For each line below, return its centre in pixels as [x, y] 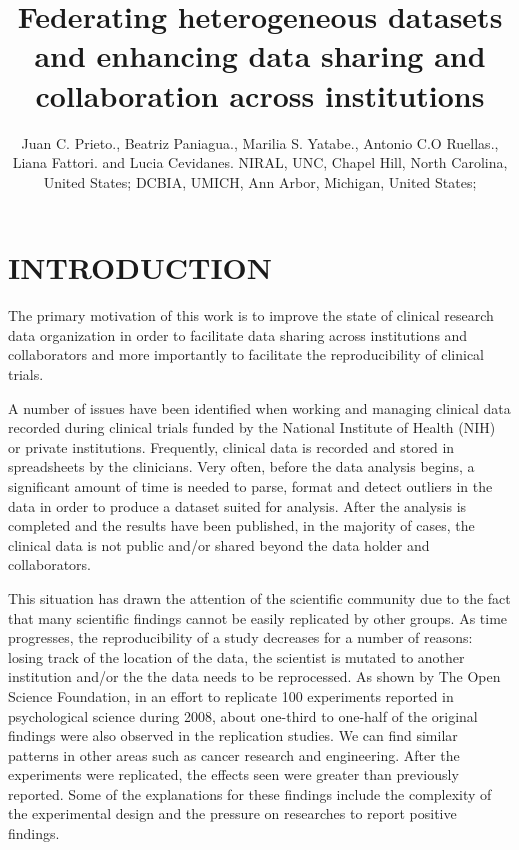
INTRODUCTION [140, 267]
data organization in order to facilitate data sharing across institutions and [238, 334]
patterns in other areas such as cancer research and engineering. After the [234, 754]
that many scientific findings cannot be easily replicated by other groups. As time [258, 617]
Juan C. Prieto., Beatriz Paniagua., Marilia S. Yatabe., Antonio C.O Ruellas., [260, 142]
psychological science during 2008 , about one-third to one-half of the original [243, 715]
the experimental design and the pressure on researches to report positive [232, 813]
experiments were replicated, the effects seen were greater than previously [233, 774]
